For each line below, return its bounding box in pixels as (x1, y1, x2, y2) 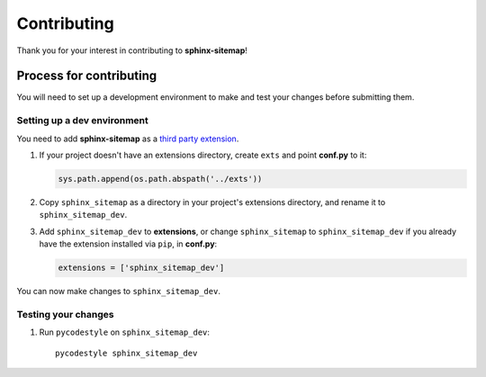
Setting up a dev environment (16, 114, 148, 127)
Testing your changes (16, 308, 114, 320)
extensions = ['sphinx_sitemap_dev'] (58, 263, 225, 274)
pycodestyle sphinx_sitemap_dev (55, 347, 198, 358)
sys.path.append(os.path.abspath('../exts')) (58, 174, 263, 184)
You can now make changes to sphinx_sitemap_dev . (16, 286, 220, 297)
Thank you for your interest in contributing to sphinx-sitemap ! (16, 45, 247, 56)
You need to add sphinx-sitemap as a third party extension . (16, 133, 239, 144)
